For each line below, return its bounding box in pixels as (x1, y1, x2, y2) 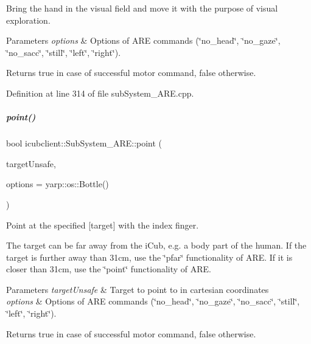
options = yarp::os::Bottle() (6, 177, 109, 190)
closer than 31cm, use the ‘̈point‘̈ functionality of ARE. (6, 263, 211, 275)
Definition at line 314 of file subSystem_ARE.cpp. (6, 86, 194, 99)
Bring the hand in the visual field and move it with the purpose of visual (6, 2, 278, 14)
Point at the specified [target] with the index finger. (6, 218, 199, 231)
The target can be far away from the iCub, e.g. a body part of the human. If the (6, 239, 307, 252)
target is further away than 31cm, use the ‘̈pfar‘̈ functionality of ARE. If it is (6, 250, 293, 263)
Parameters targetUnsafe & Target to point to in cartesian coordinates (6, 283, 269, 295)
